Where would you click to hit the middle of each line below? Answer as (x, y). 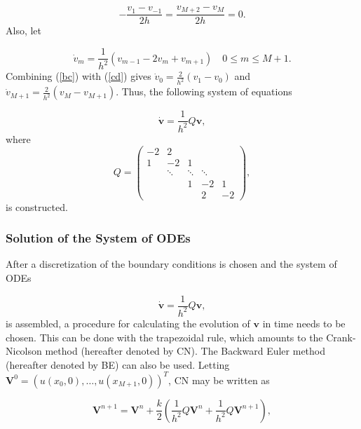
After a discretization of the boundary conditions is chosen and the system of (171, 264)
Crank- (341, 337)
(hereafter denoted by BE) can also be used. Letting (118, 364)
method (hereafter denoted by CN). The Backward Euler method (185, 351)
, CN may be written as (219, 380)
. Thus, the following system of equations (204, 91)
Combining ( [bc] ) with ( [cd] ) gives (79, 76)
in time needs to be (304, 323)
